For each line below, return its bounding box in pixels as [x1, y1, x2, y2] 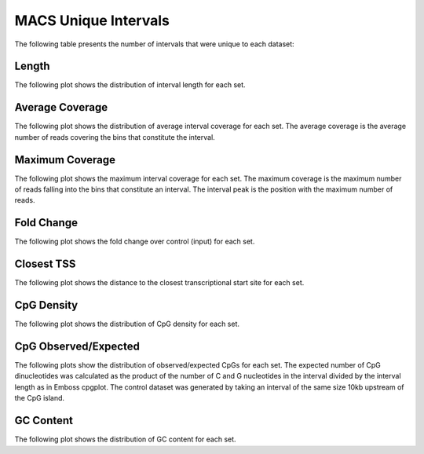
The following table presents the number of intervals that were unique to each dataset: [14, 39, 294, 49]
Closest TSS [14, 258, 76, 271]
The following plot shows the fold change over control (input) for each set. [14, 236, 255, 247]
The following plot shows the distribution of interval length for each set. [14, 80, 247, 90]
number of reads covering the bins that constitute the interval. [14, 132, 215, 141]
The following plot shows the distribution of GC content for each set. [14, 434, 236, 444]
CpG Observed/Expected [14, 339, 141, 353]
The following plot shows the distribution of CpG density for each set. [14, 319, 239, 329]
